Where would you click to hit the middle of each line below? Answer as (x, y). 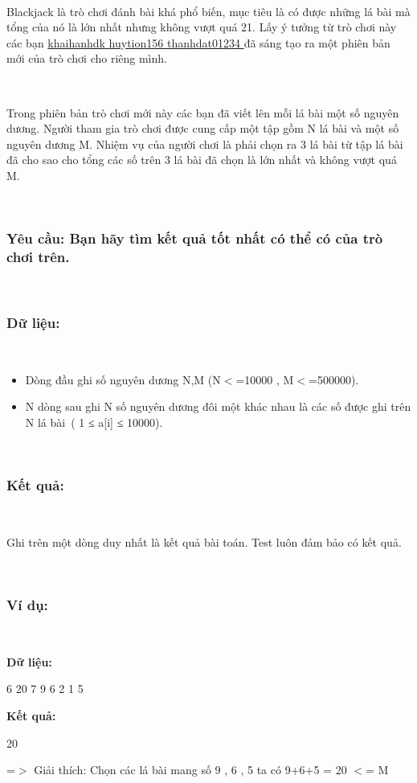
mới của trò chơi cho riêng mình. (87, 58)
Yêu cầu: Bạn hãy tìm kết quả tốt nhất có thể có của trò (195, 238)
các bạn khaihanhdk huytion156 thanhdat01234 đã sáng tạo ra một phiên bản (198, 42)
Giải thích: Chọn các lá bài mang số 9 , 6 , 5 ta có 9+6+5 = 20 (190, 770)
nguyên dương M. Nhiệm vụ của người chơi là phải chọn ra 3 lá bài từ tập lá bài (205, 143)
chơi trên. (38, 256)
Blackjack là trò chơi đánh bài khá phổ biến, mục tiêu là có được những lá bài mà (208, 11)
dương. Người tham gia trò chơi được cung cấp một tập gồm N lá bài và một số (203, 128)
